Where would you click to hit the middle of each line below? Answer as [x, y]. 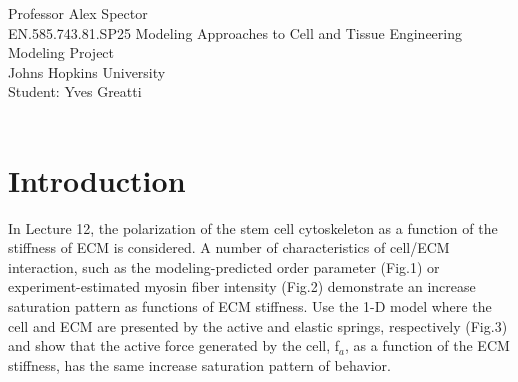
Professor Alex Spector [78, 13]
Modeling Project [61, 52]
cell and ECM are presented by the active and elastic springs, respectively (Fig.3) [258, 325]
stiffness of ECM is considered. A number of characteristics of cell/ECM [229, 247]
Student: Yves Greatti [75, 91]
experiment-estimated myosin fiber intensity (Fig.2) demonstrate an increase [242, 286]
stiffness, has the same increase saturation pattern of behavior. [199, 364]
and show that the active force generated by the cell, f [174, 345]
